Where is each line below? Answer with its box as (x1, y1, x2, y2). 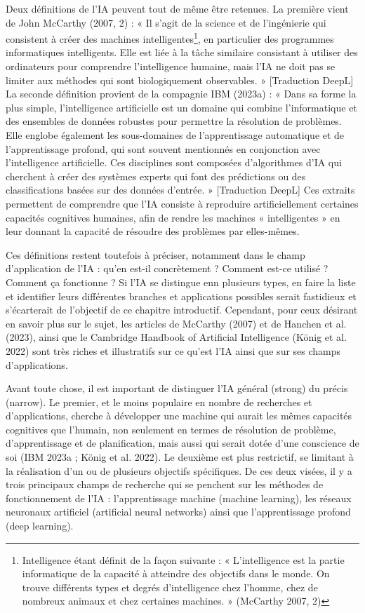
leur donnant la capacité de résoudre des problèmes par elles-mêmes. (6, 224, 300, 238)
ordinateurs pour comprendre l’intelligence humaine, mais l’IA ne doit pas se (6, 59, 336, 74)
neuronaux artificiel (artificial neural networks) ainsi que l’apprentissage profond (6, 504, 351, 519)
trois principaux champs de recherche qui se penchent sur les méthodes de (6, 477, 324, 492)
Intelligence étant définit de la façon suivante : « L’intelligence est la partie (22, 552, 345, 567)
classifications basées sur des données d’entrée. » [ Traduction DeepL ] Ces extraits (6, 182, 355, 197)
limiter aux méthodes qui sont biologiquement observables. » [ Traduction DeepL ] (6, 72, 354, 87)
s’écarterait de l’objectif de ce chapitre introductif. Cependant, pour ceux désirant (6, 302, 358, 317)
